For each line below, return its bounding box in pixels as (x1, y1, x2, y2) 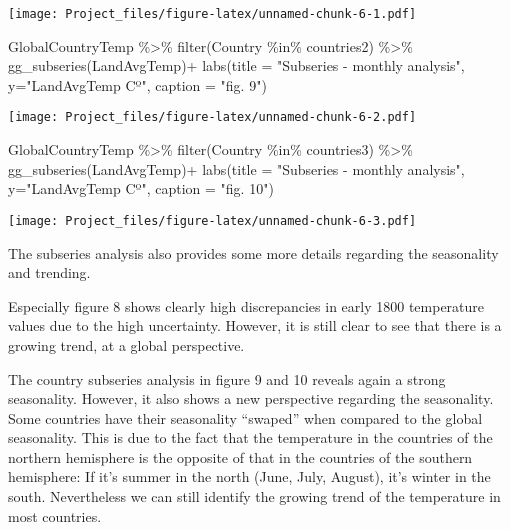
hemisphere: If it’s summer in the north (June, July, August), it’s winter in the (8, 466, 491, 487)
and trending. (8, 262, 91, 283)
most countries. (8, 505, 102, 526)
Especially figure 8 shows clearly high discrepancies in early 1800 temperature (8, 295, 485, 316)
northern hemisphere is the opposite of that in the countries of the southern (8, 446, 473, 467)
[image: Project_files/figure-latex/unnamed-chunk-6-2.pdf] (8, 110, 417, 125)
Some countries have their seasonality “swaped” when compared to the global (8, 407, 483, 428)
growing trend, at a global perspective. (8, 334, 245, 355)
